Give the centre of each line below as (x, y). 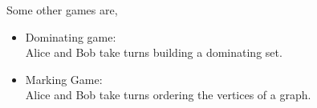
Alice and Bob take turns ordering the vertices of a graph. (168, 95)
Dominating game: (71, 36)
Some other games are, (62, 10)
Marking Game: (64, 79)
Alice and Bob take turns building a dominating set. (154, 52)
